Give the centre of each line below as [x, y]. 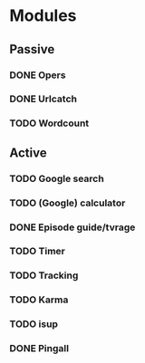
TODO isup [34, 324]
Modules [43, 16]
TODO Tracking [44, 275]
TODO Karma [39, 300]
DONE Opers [38, 75]
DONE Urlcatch [43, 99]
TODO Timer [38, 252]
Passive [32, 49]
